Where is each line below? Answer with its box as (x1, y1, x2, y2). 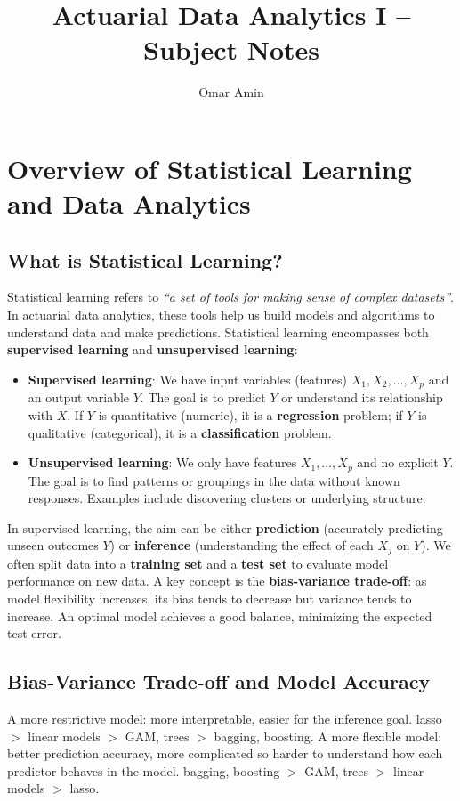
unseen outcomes (7, 536, 99, 554)
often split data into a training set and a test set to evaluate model (7, 554, 389, 572)
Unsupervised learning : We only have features (28, 453, 297, 472)
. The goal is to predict (140, 388, 266, 407)
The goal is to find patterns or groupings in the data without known (28, 471, 400, 489)
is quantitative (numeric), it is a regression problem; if (98, 405, 403, 424)
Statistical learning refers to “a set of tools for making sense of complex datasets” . (7, 287, 454, 306)
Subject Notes (143, 31, 319, 68)
